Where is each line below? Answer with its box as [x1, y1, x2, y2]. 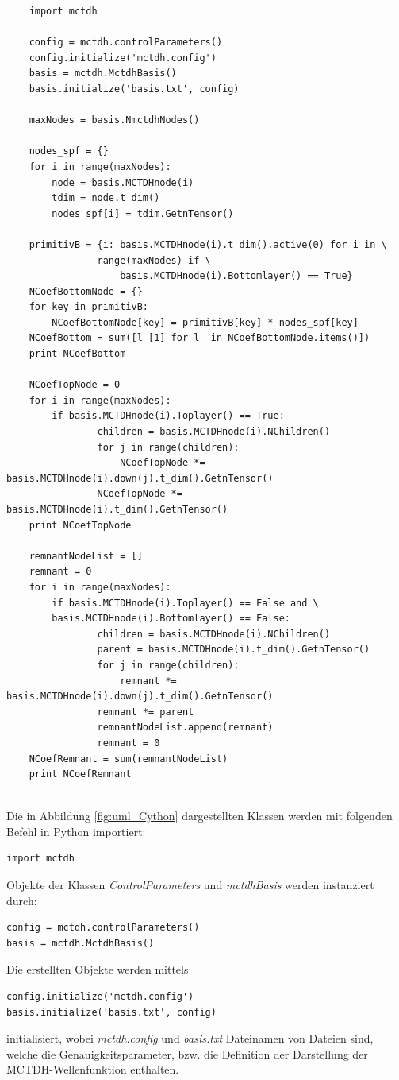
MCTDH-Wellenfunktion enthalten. [6, 1061, 179, 1078]
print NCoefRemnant [29, 768, 132, 780]
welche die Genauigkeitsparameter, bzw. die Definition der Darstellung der [6, 1045, 368, 1062]
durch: [6, 892, 37, 908]
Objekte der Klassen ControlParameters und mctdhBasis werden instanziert [6, 877, 374, 893]
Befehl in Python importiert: [6, 823, 146, 839]
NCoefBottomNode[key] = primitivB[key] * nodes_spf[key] [52, 316, 359, 328]
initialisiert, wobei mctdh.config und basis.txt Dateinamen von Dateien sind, [6, 1030, 374, 1047]
